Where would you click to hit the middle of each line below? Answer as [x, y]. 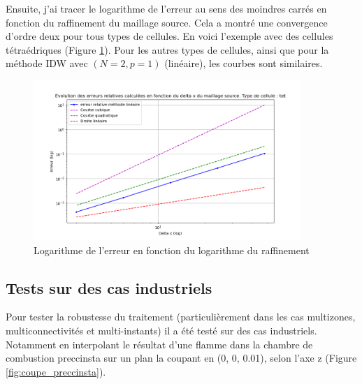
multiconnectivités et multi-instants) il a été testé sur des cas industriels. [161, 330]
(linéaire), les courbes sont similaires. [244, 63]
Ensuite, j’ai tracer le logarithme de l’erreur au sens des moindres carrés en [166, 8]
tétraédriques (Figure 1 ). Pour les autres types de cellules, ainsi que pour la [167, 49]
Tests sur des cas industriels [109, 287]
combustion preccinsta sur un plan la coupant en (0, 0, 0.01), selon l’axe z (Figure [181, 358]
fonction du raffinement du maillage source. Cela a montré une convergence [167, 22]
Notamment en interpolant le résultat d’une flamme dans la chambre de [159, 344]
